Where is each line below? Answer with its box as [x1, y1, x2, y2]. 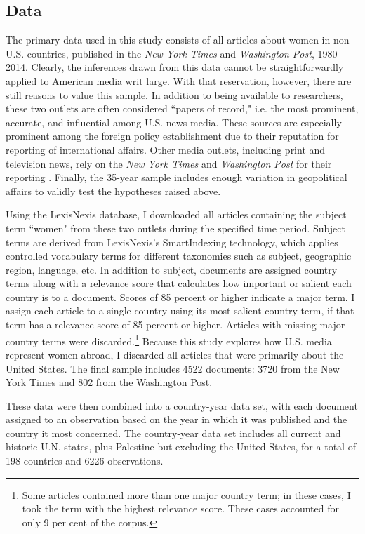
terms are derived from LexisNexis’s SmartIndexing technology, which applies [6, 234, 338, 249]
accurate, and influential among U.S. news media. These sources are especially [6, 114, 342, 129]
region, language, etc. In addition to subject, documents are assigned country [6, 262, 338, 276]
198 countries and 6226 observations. [6, 453, 164, 468]
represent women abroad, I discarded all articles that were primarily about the [6, 347, 344, 361]
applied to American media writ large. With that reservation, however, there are [6, 73, 352, 88]
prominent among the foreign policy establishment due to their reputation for [6, 128, 339, 143]
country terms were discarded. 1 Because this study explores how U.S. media [6, 331, 332, 348]
